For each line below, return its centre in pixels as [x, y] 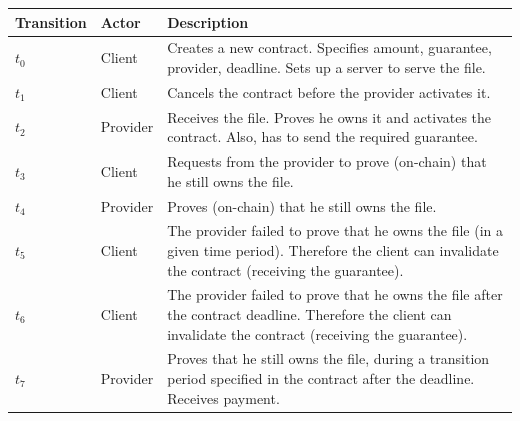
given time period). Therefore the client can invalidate [333, 249]
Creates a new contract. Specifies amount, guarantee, [329, 47]
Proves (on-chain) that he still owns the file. [302, 205]
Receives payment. [223, 397]
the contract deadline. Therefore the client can [309, 313]
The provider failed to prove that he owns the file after [335, 294]
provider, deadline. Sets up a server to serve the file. [326, 66]
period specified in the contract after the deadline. [321, 378]
